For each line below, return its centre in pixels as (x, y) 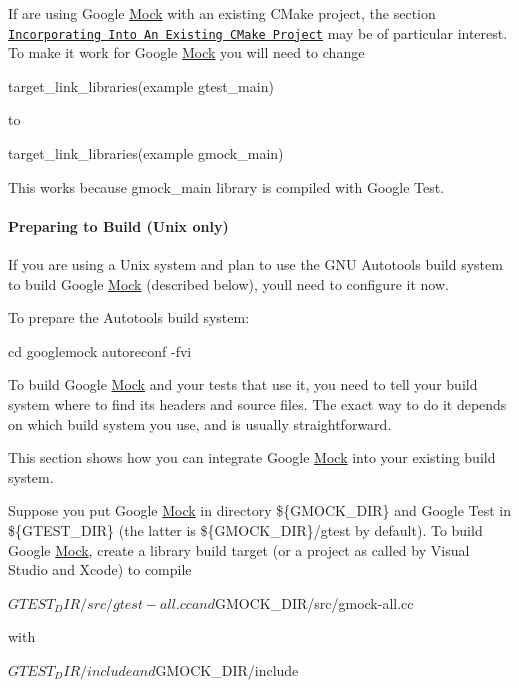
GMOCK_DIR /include (227, 669)
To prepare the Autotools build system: (129, 317)
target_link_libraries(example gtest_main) (141, 85)
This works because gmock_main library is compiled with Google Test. (226, 186)
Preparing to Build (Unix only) (118, 225)
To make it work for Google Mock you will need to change (186, 52)
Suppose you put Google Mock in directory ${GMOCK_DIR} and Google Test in (260, 510)
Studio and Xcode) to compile (100, 569)
